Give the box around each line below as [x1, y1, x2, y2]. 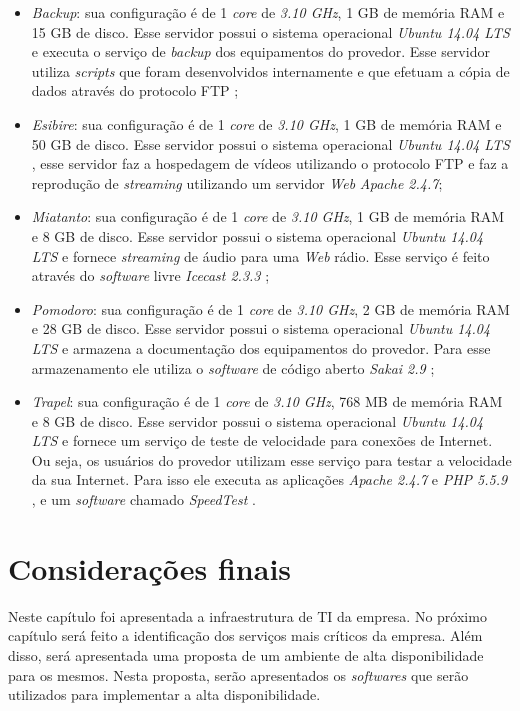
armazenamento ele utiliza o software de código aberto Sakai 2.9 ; [31, 357, 435, 378]
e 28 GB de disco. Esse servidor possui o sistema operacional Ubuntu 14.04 [31, 318, 491, 339]
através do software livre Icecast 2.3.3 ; [31, 265, 270, 286]
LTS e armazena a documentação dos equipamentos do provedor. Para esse [31, 337, 491, 358]
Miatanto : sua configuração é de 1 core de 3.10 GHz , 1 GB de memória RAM [31, 206, 505, 227]
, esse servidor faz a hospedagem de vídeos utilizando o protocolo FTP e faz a [31, 153, 509, 174]
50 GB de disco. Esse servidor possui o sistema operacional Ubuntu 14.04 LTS [31, 133, 510, 154]
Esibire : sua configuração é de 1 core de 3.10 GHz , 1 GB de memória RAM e [31, 113, 502, 134]
